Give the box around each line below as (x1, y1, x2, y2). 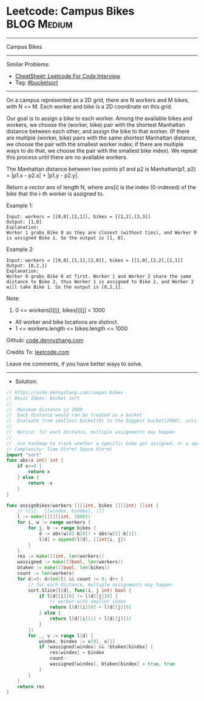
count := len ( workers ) (17, 571, 75, 577)
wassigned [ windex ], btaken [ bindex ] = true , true (49, 661, 175, 668)
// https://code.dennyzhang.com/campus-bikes (6, 389, 123, 395)
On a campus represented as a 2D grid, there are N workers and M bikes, (6, 96, 189, 104)
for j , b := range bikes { (28, 525, 97, 531)
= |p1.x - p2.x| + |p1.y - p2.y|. (6, 172, 79, 179)
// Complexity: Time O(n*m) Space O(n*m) (6, 446, 113, 452)
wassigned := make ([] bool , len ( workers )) (17, 559, 123, 565)
